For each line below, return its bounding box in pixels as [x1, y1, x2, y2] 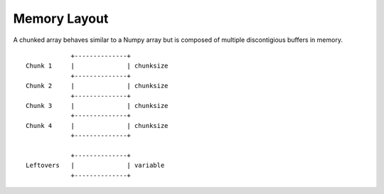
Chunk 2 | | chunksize [26, 82, 169, 90]
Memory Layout [13, 11, 109, 26]
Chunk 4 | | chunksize [26, 122, 169, 129]
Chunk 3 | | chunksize [26, 102, 169, 109]
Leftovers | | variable [26, 161, 165, 170]
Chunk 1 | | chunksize [26, 62, 169, 70]
